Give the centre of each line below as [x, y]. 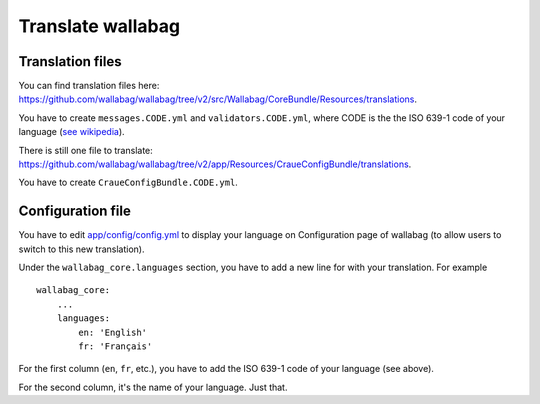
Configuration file [75, 211]
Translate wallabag [99, 26]
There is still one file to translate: [86, 150]
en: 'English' [113, 332]
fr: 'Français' [115, 346]
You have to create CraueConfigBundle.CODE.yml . [128, 182]
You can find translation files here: [89, 86]
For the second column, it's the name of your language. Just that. [153, 387]
